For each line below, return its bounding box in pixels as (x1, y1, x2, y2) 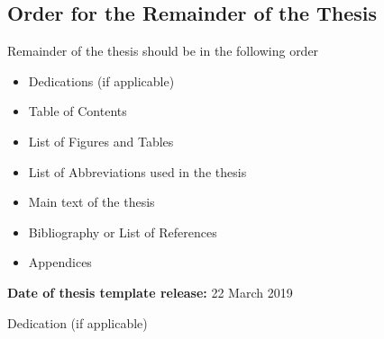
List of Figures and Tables (28, 131, 174, 150)
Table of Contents (28, 102, 127, 120)
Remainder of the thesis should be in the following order (7, 41, 319, 60)
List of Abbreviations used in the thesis (28, 162, 247, 181)
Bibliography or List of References (28, 222, 217, 241)
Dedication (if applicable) (7, 313, 148, 332)
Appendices (28, 253, 92, 272)
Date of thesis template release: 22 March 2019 (7, 282, 293, 301)
